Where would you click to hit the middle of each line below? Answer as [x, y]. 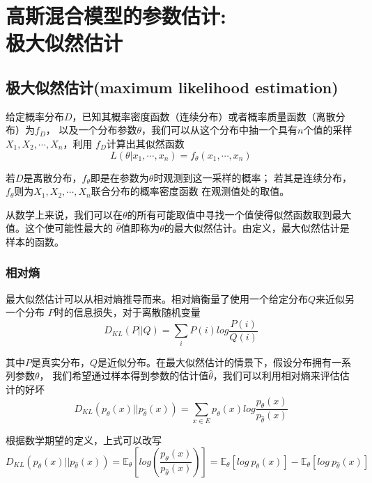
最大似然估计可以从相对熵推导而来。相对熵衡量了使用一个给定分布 [157, 298]
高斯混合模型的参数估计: [116, 16]
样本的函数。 [35, 241]
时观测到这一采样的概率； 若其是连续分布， [253, 177]
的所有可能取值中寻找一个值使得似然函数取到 [230, 214]
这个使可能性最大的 [69, 228]
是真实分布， [61, 362]
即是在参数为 [119, 177]
